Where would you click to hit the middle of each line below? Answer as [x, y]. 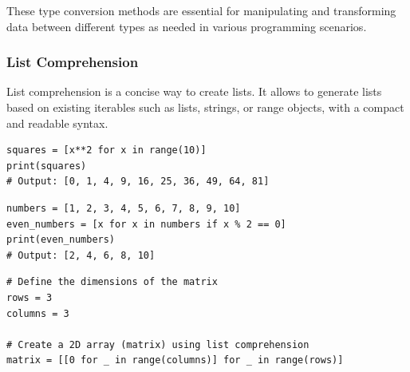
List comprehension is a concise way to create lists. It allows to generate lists [194, 91]
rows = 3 [30, 297]
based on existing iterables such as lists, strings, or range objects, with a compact [205, 107]
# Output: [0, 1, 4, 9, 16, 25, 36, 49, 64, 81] [138, 182]
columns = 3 [38, 313]
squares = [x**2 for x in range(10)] [106, 150]
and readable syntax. [57, 123]
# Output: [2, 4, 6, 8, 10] [81, 255]
